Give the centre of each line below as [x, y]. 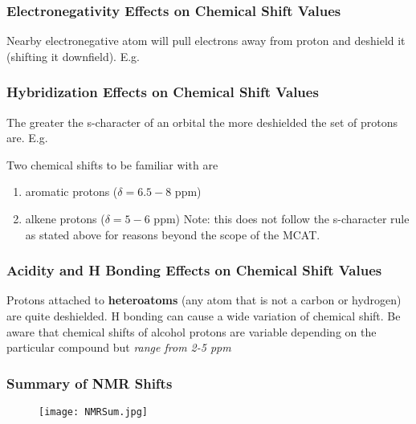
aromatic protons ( [71, 192]
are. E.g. [27, 138]
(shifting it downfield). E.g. [73, 56]
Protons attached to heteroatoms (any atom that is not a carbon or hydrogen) [204, 300]
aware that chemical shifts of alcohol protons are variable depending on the [192, 331]
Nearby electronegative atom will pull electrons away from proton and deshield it [206, 41]
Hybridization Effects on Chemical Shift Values [163, 92]
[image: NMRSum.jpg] [94, 412]
